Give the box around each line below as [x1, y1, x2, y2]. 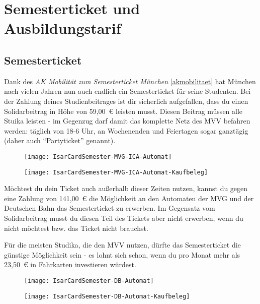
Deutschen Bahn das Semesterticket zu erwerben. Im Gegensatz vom [4, 203, 215, 213]
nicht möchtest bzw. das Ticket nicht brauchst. [4, 222, 148, 233]
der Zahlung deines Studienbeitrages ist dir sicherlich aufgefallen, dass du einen [4, 95, 248, 106]
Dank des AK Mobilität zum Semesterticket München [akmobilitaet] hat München [4, 76, 256, 86]
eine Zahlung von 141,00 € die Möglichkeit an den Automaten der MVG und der [4, 193, 254, 203]
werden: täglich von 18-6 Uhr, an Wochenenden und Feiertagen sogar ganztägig [4, 125, 248, 136]
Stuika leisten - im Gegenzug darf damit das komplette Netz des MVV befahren [4, 115, 250, 126]
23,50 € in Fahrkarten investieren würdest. [4, 259, 136, 270]
